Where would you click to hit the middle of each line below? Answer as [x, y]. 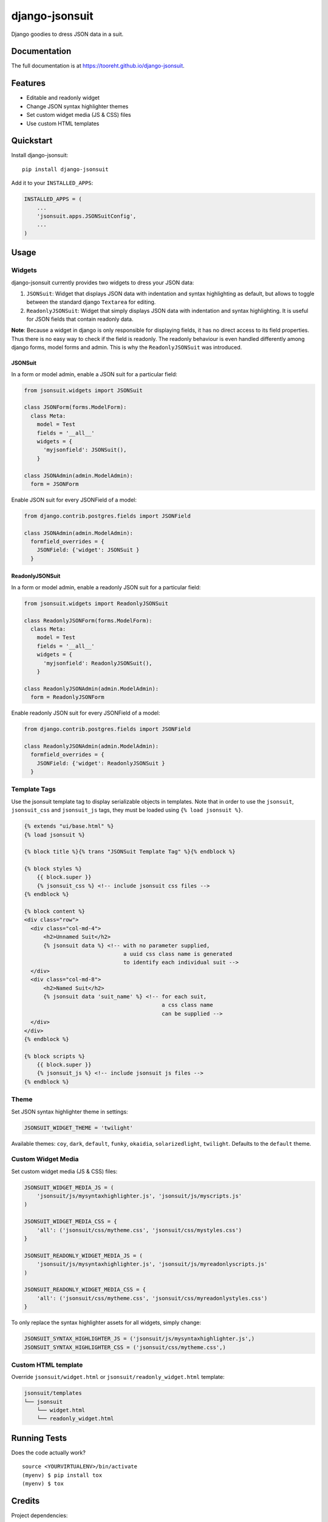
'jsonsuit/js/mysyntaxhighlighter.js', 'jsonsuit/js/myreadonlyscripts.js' [152, 1264]
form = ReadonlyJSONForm [67, 697]
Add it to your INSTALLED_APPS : [52, 183]
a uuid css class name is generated [178, 954]
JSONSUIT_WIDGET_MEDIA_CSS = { [71, 1222]
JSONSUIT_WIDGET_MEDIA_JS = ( [69, 1187]
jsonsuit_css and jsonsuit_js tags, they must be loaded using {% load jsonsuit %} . [127, 810]
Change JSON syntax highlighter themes [77, 106]
